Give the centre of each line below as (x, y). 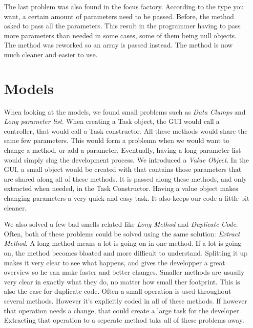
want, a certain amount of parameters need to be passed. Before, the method (119, 16)
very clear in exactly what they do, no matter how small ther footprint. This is (122, 281)
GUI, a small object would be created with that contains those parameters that (123, 169)
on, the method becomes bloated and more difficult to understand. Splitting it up (126, 253)
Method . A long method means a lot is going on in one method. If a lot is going (123, 243)
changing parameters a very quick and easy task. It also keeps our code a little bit (127, 198)
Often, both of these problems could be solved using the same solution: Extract (122, 233)
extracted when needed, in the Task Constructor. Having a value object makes (121, 188)
